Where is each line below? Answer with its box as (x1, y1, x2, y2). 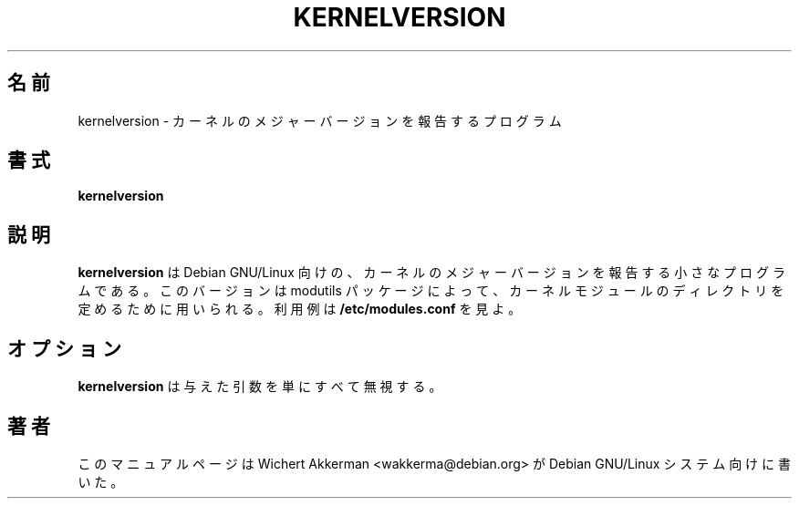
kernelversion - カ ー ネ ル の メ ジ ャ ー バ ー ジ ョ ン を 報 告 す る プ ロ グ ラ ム (78, 112, 562, 129)
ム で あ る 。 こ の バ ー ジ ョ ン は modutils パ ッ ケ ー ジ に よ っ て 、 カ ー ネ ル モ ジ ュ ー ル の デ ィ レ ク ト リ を (78, 283, 784, 299)
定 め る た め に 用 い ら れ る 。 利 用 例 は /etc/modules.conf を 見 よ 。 (78, 301, 522, 317)
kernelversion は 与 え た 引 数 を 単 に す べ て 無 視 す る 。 (78, 378, 442, 395)
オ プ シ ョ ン (7, 336, 121, 360)
